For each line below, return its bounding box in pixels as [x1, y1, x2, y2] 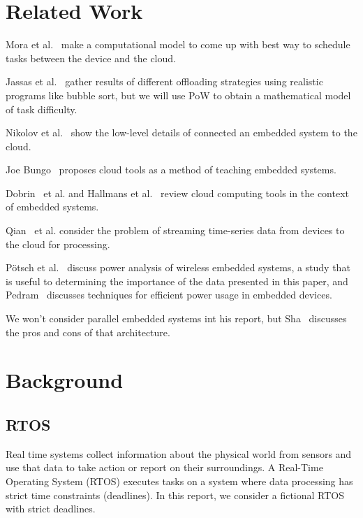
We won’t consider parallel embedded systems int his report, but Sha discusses [6, 311, 347, 326]
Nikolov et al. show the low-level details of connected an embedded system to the [6, 125, 357, 140]
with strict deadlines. [6, 501, 96, 516]
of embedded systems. [6, 199, 99, 214]
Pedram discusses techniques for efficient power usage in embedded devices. [6, 287, 332, 302]
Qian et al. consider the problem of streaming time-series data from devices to [6, 223, 345, 238]
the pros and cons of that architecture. [6, 324, 170, 339]
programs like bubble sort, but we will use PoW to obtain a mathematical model [6, 87, 351, 102]
